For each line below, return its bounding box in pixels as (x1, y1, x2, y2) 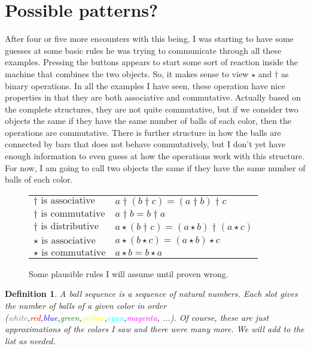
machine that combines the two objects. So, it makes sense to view (5, 67, 249, 80)
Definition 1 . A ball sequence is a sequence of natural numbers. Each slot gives (5, 287, 298, 300)
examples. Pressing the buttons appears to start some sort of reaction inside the (5, 56, 298, 68)
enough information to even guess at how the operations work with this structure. (5, 150, 305, 162)
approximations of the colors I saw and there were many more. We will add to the (5, 323, 304, 335)
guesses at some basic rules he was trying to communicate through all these (5, 44, 282, 56)
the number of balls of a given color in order (5, 299, 167, 312)
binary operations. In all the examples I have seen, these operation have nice (5, 79, 285, 92)
